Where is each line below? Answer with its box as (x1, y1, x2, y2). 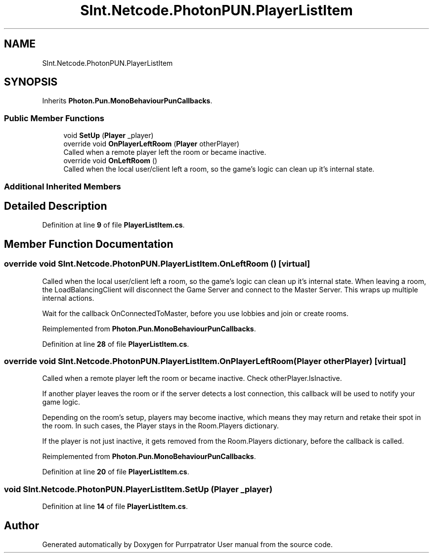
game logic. (42, 398, 80, 407)
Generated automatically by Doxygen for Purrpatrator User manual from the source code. (42, 540, 333, 549)
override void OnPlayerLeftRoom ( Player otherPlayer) (63, 139, 240, 148)
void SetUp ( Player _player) (63, 131, 154, 140)
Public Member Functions (4, 113, 104, 123)
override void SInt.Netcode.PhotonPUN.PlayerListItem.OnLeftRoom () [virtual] (4, 259, 310, 269)
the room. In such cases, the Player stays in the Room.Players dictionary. (42, 421, 279, 430)
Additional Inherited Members (4, 181, 121, 191)
